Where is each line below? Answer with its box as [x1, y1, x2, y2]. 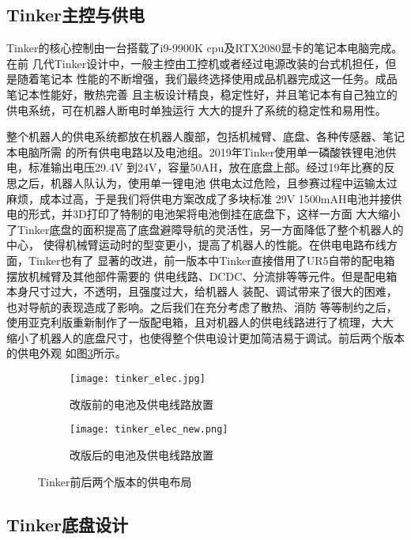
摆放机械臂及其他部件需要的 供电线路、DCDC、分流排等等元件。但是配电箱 [6, 267, 398, 284]
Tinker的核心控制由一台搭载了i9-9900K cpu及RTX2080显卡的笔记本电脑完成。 [6, 40, 403, 56]
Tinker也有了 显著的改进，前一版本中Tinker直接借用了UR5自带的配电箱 [28, 251, 395, 268]
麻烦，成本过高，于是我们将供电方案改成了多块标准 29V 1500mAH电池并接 [6, 190, 391, 206]
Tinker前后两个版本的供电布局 [38, 473, 192, 489]
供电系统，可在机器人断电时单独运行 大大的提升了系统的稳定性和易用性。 [6, 101, 386, 118]
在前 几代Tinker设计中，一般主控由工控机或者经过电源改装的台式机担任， [6, 55, 386, 71]
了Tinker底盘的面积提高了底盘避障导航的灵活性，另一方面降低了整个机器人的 [6, 221, 404, 237]
